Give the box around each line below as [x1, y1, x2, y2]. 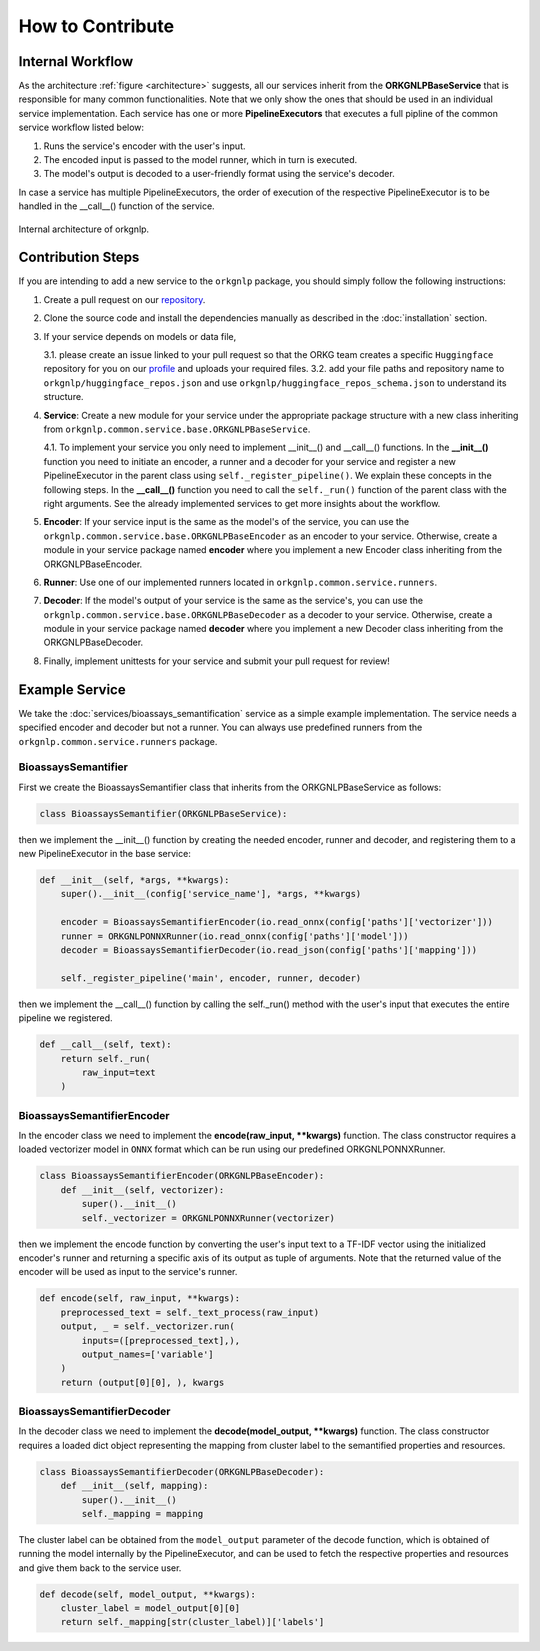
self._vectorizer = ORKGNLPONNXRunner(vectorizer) [81, 1212, 335, 1224]
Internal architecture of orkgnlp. [18, 223, 150, 235]
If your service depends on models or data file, [43, 330, 237, 342]
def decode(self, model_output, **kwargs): [39, 1588, 257, 1600]
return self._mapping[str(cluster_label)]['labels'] [60, 1616, 325, 1628]
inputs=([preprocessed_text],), [81, 1335, 240, 1346]
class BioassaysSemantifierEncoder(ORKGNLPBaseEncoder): [39, 1170, 325, 1182]
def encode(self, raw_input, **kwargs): [39, 1293, 240, 1304]
